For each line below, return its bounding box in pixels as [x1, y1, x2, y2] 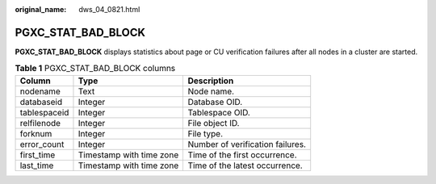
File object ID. [187, 117, 240, 128]
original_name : [15, 5, 67, 14]
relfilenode [19, 117, 61, 128]
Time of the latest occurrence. [187, 160, 303, 171]
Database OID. [187, 96, 243, 107]
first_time [19, 149, 56, 161]
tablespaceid [19, 107, 69, 118]
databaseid [19, 96, 63, 107]
